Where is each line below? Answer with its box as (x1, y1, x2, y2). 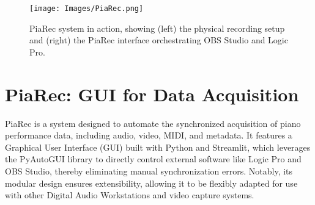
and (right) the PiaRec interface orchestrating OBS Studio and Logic (29, 34, 288, 46)
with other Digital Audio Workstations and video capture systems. (5, 189, 254, 201)
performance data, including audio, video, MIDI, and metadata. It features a (5, 129, 292, 142)
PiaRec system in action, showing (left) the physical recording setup (29, 21, 285, 34)
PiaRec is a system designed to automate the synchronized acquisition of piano (5, 117, 301, 129)
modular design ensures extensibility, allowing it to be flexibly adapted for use (5, 176, 298, 189)
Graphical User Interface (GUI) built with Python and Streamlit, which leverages (5, 140, 311, 153)
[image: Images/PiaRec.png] (29, 4, 144, 13)
